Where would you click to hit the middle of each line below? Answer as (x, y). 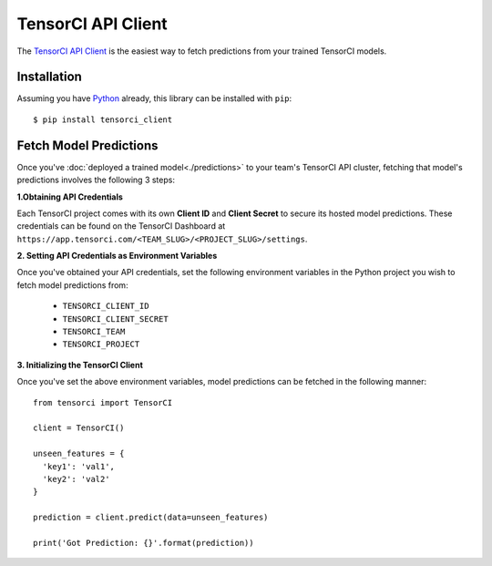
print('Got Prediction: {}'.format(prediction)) (143, 543)
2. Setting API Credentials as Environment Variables (117, 256)
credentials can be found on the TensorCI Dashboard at (121, 226)
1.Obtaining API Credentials (70, 197)
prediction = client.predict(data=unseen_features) (151, 518)
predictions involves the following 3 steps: (96, 180)
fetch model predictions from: (72, 285)
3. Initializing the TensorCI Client (80, 365)
